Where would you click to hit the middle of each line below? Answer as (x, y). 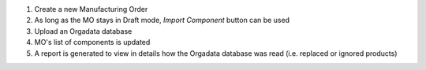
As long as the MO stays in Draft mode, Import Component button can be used (162, 20)
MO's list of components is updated (92, 42)
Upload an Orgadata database (83, 31)
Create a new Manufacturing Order (91, 9)
